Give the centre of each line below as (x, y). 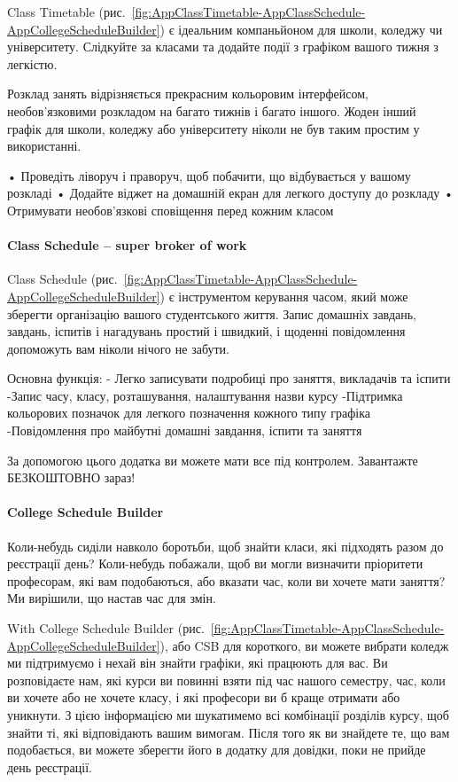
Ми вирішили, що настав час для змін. (112, 598)
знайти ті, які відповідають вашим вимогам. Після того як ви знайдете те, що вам (229, 732)
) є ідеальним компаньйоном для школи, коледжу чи (301, 29)
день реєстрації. (50, 766)
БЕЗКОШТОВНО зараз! (71, 477)
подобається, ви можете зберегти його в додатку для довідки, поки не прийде (217, 750)
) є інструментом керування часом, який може (284, 296)
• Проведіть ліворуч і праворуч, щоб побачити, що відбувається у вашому (209, 175)
